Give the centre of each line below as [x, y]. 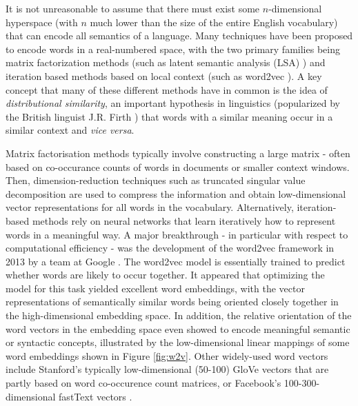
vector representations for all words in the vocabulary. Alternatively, [150, 207]
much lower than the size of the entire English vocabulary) [214, 22]
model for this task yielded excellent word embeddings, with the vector [155, 288]
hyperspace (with [42, 22]
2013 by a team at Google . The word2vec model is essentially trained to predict [176, 261]
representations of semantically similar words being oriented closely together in [172, 302]
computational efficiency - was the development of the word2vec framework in [170, 248]
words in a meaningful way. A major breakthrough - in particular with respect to [177, 234]
